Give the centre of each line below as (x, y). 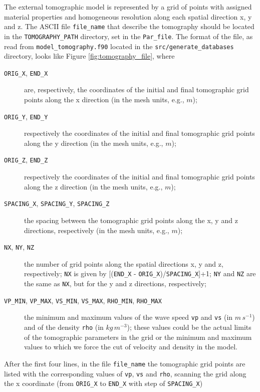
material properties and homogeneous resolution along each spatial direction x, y (128, 16)
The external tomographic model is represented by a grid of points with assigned (128, 7)
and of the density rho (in (64, 327)
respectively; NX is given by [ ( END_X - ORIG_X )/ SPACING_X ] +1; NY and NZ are (140, 273)
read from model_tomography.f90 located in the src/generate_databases (119, 46)
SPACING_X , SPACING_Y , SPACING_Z (57, 203)
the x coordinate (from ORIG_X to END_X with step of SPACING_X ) (103, 383)
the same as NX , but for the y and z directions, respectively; (115, 283)
